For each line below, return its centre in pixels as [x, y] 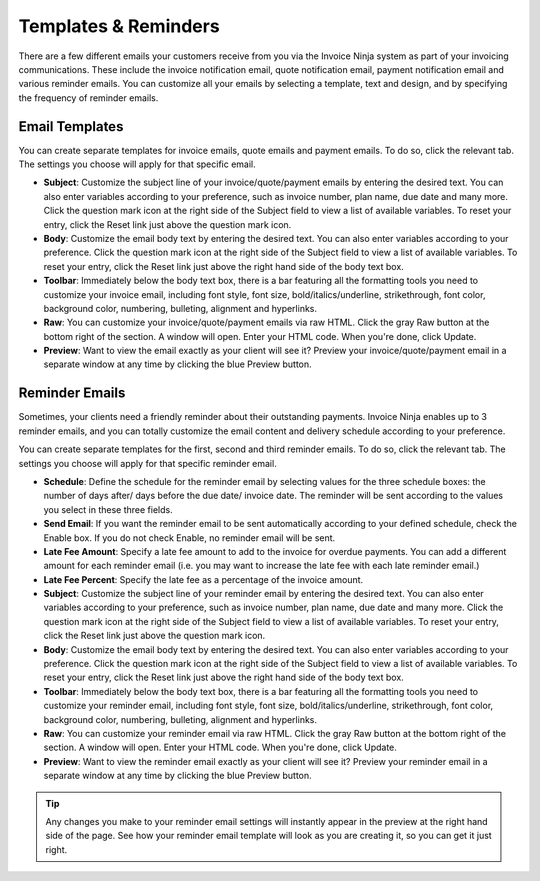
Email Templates [71, 126]
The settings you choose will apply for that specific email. [137, 164]
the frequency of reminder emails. [88, 97]
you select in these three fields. [108, 509]
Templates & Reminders [119, 26]
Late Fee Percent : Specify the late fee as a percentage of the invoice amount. [203, 579]
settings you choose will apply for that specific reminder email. [147, 463]
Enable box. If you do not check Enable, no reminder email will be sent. [189, 537]
